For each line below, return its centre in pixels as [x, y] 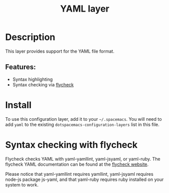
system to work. [22, 184]
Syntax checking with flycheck [71, 145]
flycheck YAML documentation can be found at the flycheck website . [77, 164]
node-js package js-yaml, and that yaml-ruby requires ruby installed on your [84, 179]
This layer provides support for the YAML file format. [60, 51]
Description [30, 37]
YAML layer [85, 9]
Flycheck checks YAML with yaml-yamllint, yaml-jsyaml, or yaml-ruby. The [83, 159]
